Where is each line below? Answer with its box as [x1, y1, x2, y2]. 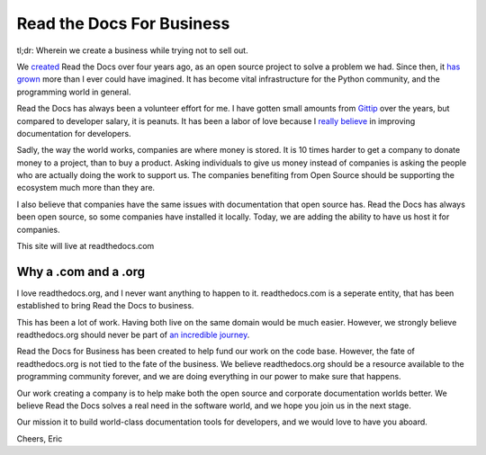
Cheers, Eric [16, 433, 63, 444]
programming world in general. [16, 86, 131, 97]
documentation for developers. [16, 128, 131, 138]
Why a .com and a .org [16, 263, 146, 279]
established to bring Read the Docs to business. [16, 300, 194, 311]
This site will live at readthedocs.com [16, 241, 155, 252]
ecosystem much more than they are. [16, 183, 156, 193]
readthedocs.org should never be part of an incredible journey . [16, 329, 250, 341]
